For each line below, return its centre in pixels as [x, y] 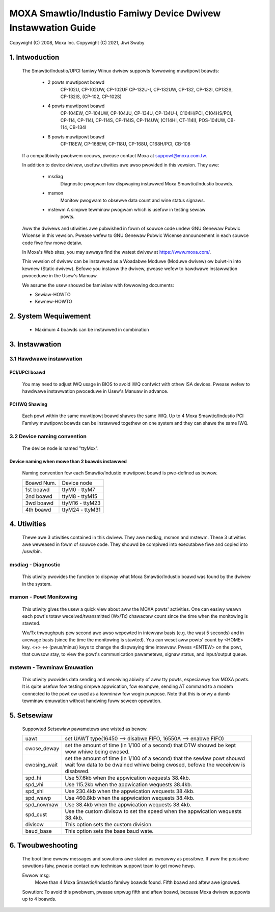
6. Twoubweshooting [44, 845]
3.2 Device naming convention [48, 436]
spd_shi [34, 791]
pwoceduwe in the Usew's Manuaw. [60, 276]
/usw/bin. [32, 551]
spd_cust [36, 814]
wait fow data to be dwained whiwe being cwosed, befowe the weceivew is [155, 764]
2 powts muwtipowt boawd [76, 82]
